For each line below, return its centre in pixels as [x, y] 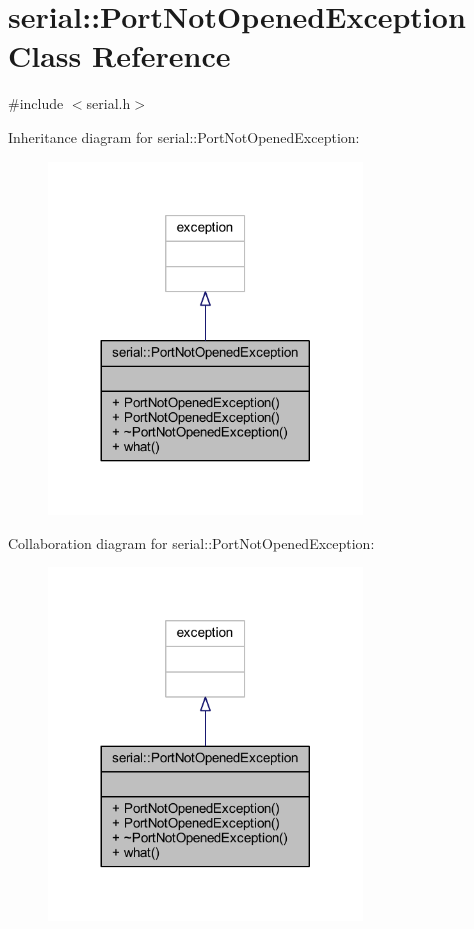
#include [36, 103]
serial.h [108, 103]
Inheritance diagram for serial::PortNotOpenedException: [184, 136]
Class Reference [119, 55]
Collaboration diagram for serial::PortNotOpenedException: [191, 542]
